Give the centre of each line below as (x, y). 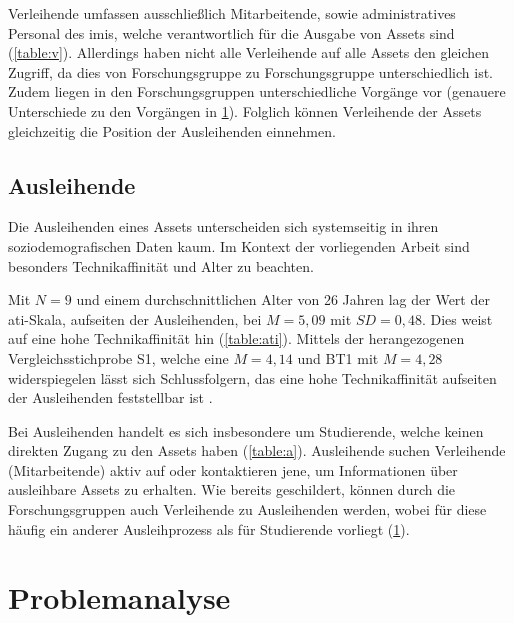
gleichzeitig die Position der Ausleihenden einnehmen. (172, 130)
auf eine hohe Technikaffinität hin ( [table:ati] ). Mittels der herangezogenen (236, 338)
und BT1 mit (338, 357)
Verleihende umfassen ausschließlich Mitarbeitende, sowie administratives (232, 13)
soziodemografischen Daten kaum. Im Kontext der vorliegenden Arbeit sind (239, 245)
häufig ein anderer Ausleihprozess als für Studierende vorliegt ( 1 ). (209, 528)
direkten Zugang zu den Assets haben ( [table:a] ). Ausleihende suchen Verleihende (257, 450)
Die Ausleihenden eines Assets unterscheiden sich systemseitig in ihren (223, 226)
